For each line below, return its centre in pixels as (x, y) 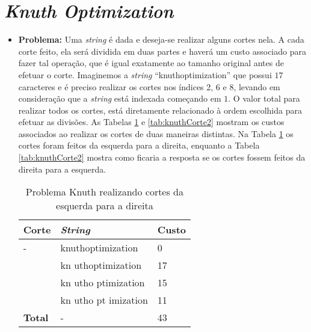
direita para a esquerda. (62, 169)
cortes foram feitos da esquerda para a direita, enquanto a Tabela (139, 145)
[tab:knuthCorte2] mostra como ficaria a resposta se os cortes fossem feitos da (162, 157)
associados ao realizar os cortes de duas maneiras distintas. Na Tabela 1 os (156, 133)
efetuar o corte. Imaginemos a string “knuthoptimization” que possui (145, 74)
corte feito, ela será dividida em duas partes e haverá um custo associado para (162, 51)
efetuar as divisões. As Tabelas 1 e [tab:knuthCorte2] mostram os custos (151, 122)
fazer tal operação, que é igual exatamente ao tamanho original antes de (151, 63)
